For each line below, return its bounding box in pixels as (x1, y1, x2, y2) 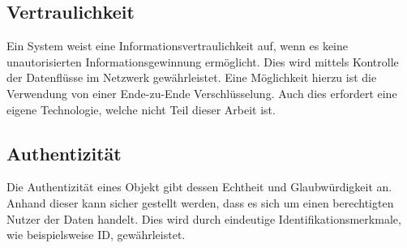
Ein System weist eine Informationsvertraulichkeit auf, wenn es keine (6, 37, 348, 54)
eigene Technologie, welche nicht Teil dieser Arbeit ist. (6, 100, 276, 118)
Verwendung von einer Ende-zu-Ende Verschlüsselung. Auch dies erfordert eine (6, 84, 397, 101)
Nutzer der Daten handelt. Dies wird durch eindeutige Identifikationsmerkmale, (6, 210, 401, 227)
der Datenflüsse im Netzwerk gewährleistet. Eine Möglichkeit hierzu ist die (6, 69, 377, 86)
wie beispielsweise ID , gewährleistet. (6, 226, 186, 243)
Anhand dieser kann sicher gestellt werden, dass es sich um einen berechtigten (6, 194, 394, 211)
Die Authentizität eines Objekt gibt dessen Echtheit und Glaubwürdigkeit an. (6, 178, 392, 195)
